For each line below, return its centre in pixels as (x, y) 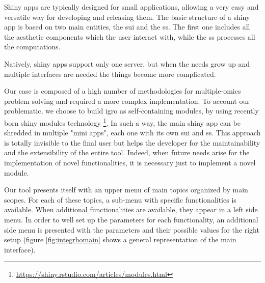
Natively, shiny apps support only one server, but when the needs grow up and (127, 63)
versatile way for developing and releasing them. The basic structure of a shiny (127, 17)
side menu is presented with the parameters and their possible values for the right (132, 229)
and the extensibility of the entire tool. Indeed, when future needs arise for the (127, 152)
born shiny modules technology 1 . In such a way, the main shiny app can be (122, 122)
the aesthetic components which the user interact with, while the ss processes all (130, 36)
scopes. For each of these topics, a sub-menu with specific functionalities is (120, 199)
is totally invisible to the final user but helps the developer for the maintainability (132, 142)
